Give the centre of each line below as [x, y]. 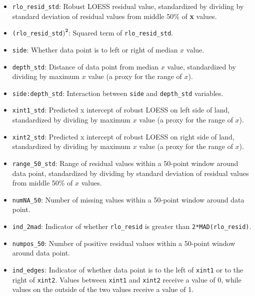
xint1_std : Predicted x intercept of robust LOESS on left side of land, [121, 110]
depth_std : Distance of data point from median [85, 66]
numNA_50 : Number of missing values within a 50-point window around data [128, 199]
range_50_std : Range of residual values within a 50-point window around [125, 163]
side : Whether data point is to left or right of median [95, 49]
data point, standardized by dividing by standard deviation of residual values [130, 173]
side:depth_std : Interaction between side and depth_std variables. [118, 93]
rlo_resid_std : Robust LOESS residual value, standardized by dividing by [128, 6]
